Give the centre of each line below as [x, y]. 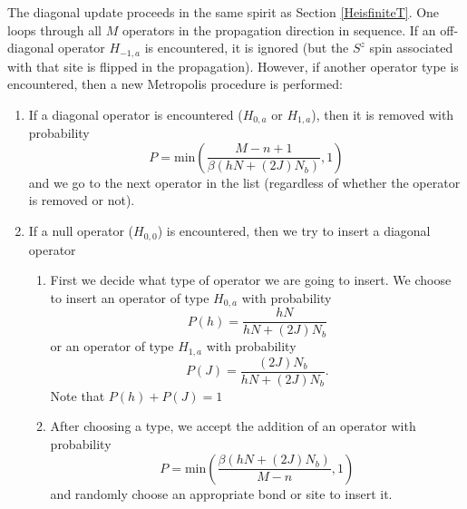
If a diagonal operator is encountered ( [136, 114]
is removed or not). [82, 200]
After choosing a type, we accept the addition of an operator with [233, 426]
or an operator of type [112, 346]
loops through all [54, 29]
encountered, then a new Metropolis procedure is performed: [175, 84]
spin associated [411, 48]
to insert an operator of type [130, 297]
